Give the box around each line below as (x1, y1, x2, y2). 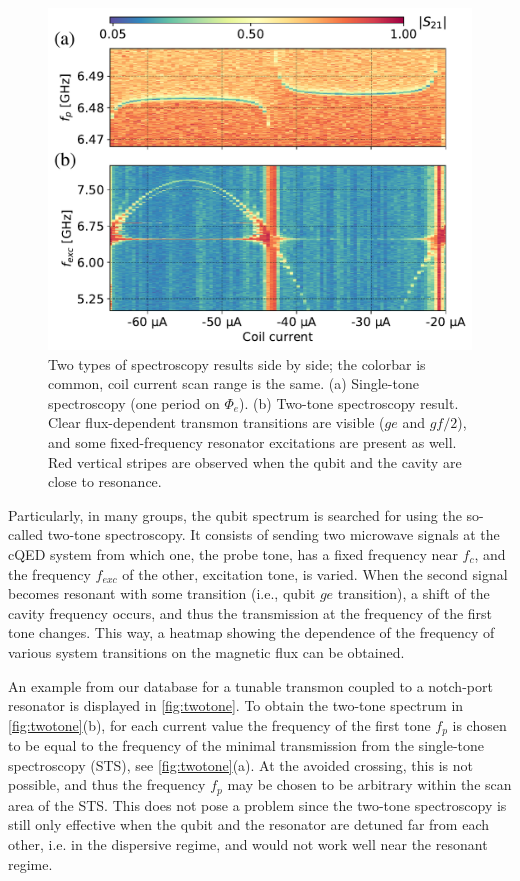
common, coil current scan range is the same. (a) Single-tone (48, 373, 419, 394)
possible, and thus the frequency (8, 774, 206, 795)
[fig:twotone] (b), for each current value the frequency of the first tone (8, 714, 431, 735)
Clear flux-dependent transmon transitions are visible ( (48, 412, 385, 433)
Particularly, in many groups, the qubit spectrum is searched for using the (8, 504, 462, 525)
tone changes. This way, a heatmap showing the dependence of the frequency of (8, 622, 495, 643)
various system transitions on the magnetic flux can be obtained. (8, 641, 405, 662)
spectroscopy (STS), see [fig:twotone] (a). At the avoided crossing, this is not (8, 754, 473, 775)
